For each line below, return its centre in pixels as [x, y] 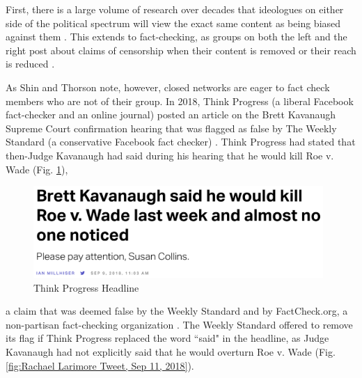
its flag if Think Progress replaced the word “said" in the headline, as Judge [167, 338]
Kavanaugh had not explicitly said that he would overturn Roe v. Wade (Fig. [171, 352]
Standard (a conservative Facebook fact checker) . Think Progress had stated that [181, 142]
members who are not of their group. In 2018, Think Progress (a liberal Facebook [180, 101]
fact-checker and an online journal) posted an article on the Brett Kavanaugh [171, 115]
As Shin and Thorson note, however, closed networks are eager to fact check [168, 87]
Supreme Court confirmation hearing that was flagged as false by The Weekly [171, 128]
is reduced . [30, 64]
